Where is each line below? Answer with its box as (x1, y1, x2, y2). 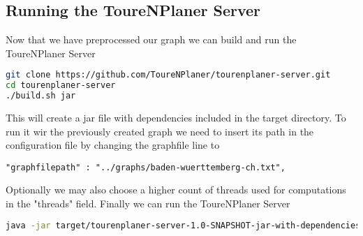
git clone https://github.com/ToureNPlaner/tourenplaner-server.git (6, 70, 331, 80)
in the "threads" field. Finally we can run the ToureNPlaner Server (6, 196, 290, 211)
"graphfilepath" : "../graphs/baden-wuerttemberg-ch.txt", (6, 162, 286, 172)
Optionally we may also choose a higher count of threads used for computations (6, 182, 346, 197)
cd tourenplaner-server (6, 80, 116, 91)
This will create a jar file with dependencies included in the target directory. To (6, 110, 346, 125)
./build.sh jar (6, 91, 76, 101)
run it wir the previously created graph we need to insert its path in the (6, 124, 314, 138)
